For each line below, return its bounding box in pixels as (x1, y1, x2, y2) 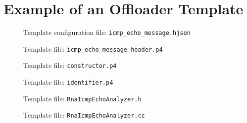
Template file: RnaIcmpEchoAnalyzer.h (23, 93, 142, 103)
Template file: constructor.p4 (23, 60, 117, 70)
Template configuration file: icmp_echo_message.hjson (23, 27, 191, 37)
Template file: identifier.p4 (23, 77, 113, 87)
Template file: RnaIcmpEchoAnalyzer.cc (23, 110, 145, 120)
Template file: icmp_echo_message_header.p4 (23, 43, 163, 54)
